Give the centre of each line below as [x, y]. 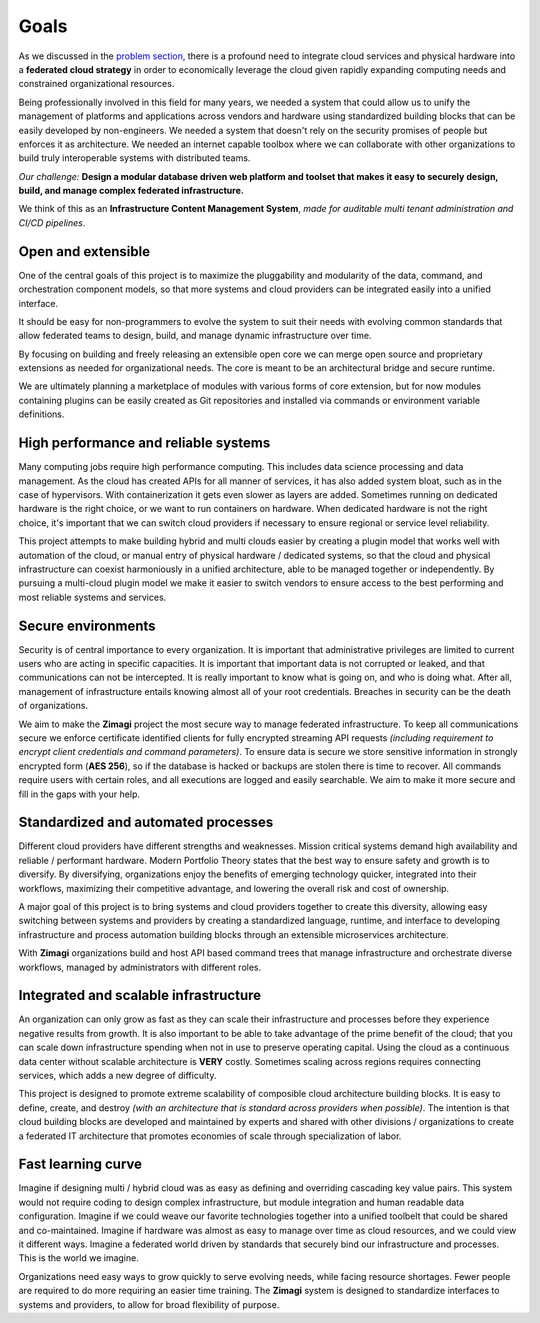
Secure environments [87, 625]
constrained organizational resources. [96, 84]
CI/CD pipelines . [52, 222]
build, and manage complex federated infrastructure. [131, 191]
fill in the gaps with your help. [79, 794]
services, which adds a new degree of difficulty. [117, 1075]
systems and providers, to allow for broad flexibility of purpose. [149, 1304]
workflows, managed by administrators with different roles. [140, 967]
